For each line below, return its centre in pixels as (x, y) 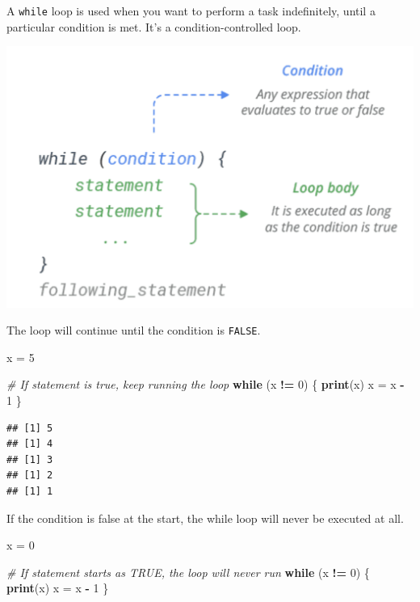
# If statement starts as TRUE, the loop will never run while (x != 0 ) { (188, 572)
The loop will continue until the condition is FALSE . (134, 330)
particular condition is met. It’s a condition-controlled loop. (154, 26)
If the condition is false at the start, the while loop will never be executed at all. (205, 518)
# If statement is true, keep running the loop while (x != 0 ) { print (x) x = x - (206, 384)
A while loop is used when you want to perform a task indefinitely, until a (191, 11)
